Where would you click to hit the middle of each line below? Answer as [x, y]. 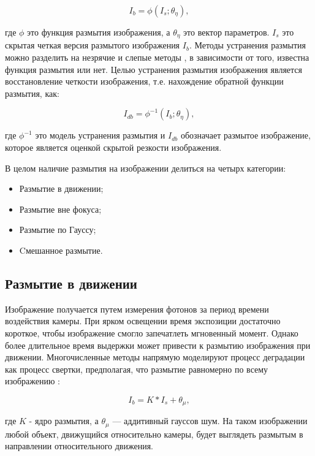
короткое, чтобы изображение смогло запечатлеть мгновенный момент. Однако [152, 332]
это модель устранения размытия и [100, 135]
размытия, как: [32, 93]
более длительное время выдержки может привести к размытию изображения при [158, 345]
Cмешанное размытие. [61, 250]
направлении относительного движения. [79, 446]
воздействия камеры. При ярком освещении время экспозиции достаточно [143, 321]
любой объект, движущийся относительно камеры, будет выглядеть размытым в [154, 434]
